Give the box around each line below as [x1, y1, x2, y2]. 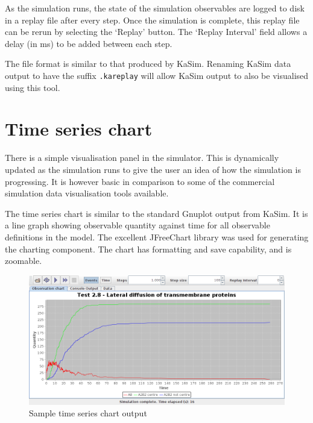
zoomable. [5, 254, 42, 267]
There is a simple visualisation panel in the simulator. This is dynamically [5, 151, 279, 164]
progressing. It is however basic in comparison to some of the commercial [5, 175, 275, 187]
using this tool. [5, 81, 60, 93]
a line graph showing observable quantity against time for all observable [5, 219, 270, 231]
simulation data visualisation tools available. [5, 187, 169, 199]
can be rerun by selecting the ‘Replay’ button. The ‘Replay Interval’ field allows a [5, 25, 308, 38]
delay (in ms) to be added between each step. [5, 37, 172, 49]
